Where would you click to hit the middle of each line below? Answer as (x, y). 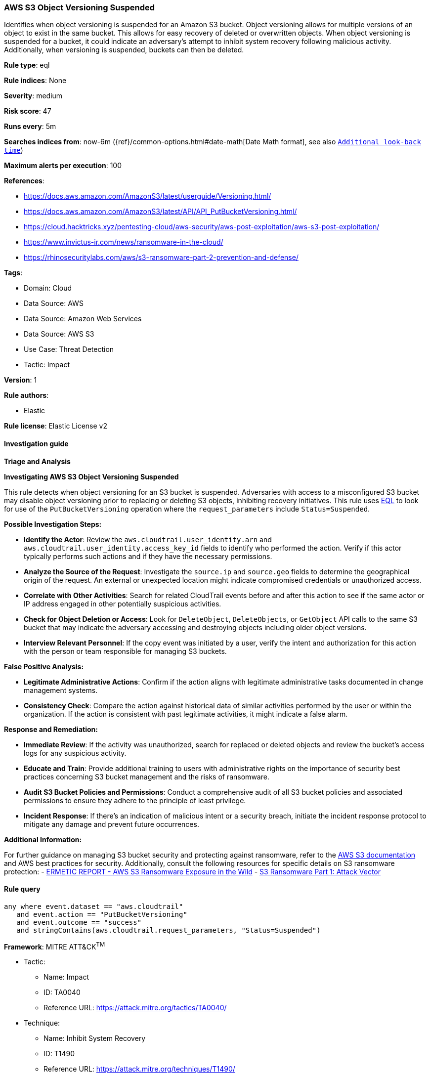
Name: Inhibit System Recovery (95, 1038)
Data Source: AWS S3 (59, 334)
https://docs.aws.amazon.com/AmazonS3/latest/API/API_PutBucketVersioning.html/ (160, 212)
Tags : (13, 273)
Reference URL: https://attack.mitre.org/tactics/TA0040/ (135, 1008)
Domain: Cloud (48, 288)
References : (24, 181)
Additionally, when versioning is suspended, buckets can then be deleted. (124, 50)
